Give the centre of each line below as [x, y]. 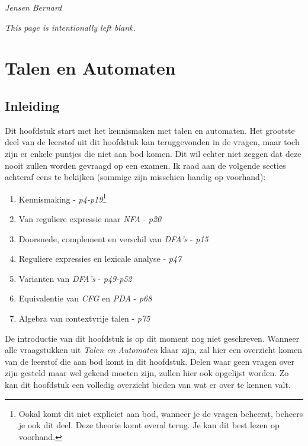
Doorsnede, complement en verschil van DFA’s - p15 [113, 238]
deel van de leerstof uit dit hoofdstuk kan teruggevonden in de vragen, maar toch [152, 142]
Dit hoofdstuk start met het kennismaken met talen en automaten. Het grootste [150, 130]
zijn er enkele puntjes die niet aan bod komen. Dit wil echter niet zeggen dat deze [153, 153]
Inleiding [32, 105]
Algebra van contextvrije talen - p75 [84, 318]
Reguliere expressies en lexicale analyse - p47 [100, 259]
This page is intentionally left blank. [70, 27]
